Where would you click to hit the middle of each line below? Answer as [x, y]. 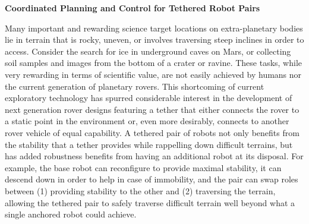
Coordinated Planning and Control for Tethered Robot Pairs [133, 8]
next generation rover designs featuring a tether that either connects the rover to [152, 109]
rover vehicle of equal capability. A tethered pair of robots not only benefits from [152, 132]
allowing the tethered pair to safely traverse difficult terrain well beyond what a [150, 202]
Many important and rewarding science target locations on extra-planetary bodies [154, 28]
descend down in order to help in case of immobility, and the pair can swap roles [152, 179]
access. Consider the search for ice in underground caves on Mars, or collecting [148, 51]
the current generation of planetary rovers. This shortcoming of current [135, 86]
